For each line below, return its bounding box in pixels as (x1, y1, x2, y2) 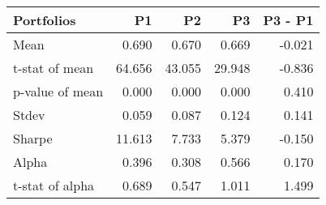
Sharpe (13, 129, 53, 147)
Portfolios (13, 11, 76, 29)
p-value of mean (13, 82, 104, 100)
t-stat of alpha (13, 176, 95, 194)
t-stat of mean (13, 58, 94, 77)
